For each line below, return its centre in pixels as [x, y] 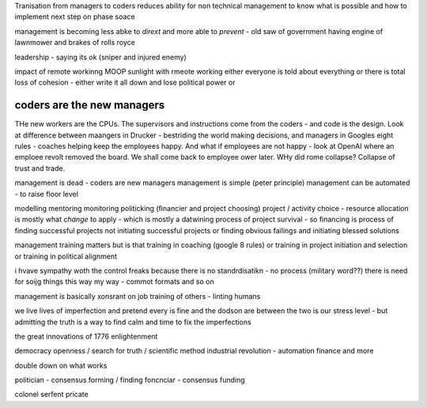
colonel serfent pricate [51, 395]
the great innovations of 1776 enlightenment [86, 336]
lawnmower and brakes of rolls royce [75, 43]
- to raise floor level [47, 194]
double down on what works [61, 365]
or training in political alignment [66, 256]
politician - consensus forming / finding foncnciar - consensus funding [130, 380]
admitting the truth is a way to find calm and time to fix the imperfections [133, 322]
